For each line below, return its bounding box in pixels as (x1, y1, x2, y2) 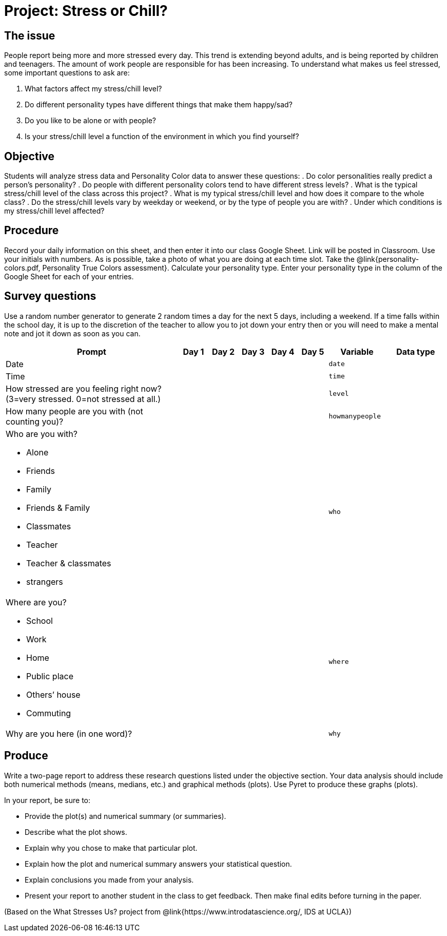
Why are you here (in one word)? (6, 728, 132, 739)
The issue (4, 29, 55, 42)
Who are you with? (6, 428, 77, 439)
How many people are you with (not (6, 406, 143, 416)
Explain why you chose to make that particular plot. (25, 843, 198, 852)
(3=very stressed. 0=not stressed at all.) (6, 393, 161, 404)
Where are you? (6, 597, 67, 607)
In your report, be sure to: (4, 795, 90, 805)
